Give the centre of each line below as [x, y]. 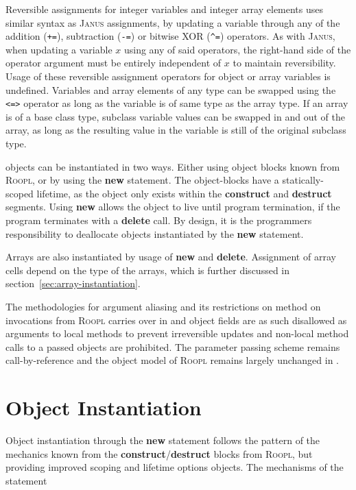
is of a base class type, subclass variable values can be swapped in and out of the [175, 116]
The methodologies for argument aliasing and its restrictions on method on [163, 306]
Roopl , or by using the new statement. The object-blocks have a [142, 180]
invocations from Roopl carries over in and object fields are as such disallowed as [176, 320]
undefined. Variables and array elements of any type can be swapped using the [171, 89]
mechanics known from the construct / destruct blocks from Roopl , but [159, 453]
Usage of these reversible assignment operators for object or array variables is [168, 76]
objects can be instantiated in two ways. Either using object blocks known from [173, 166]
